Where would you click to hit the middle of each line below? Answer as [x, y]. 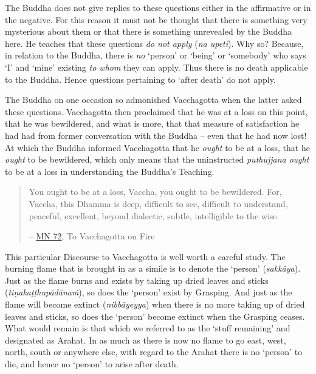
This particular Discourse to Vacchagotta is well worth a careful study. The [145, 256]
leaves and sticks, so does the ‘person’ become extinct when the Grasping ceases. [155, 316]
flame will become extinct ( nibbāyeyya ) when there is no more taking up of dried [155, 304]
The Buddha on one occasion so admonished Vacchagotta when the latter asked [153, 100]
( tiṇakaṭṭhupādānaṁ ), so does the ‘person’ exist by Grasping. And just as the [149, 292]
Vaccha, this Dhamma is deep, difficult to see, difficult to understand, [158, 203]
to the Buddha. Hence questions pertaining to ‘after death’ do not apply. [140, 79]
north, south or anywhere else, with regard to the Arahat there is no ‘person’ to [154, 352]
